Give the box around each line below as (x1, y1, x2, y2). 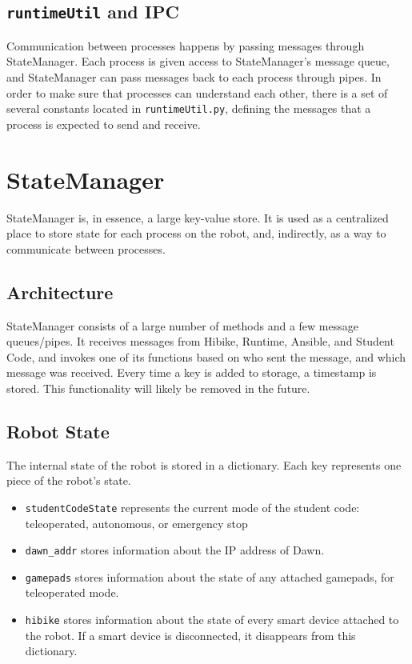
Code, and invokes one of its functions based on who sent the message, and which (6, 348, 406, 365)
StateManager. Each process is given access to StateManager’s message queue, (6, 53, 390, 70)
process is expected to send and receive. (6, 115, 201, 132)
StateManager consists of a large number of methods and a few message (6, 317, 358, 334)
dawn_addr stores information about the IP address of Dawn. (25, 542, 325, 558)
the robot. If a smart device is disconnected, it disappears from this (25, 626, 356, 643)
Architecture (6, 279, 114, 304)
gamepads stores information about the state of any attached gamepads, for (25, 568, 394, 585)
